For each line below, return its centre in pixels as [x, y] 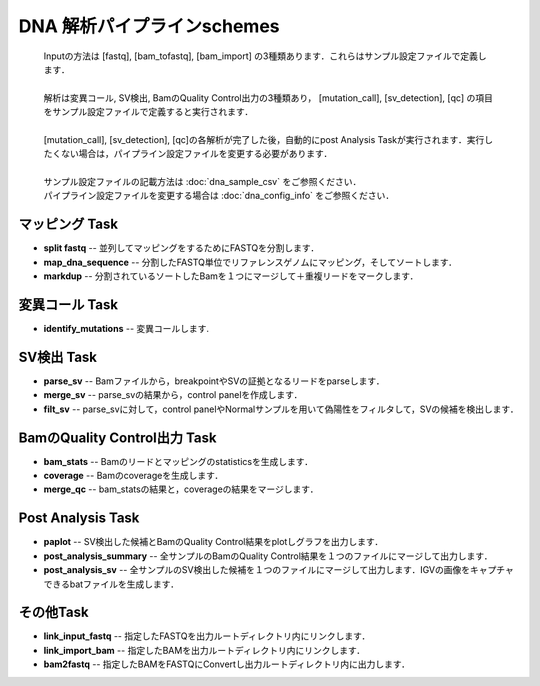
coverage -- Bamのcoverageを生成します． [133, 476]
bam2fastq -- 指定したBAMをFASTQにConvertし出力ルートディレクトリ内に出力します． [226, 664]
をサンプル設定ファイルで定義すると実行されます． [148, 112]
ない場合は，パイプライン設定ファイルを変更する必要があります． [196, 154]
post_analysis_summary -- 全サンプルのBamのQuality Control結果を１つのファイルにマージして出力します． [268, 556]
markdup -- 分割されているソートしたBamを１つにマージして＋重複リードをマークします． [231, 276]
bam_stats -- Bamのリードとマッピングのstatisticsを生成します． [178, 461]
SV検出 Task [58, 356]
